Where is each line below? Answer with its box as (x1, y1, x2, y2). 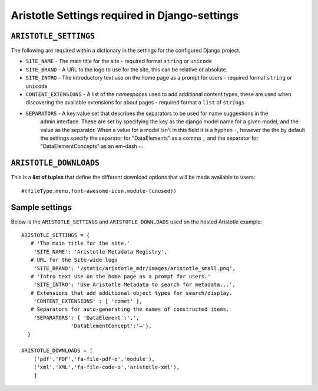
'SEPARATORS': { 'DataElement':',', (33, 314, 140, 321)
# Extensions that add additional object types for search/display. (30, 290, 233, 296)
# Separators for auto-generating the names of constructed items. (30, 306, 230, 313)
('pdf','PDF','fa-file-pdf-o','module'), (33, 356, 155, 362)
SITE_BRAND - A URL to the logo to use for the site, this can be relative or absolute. (25, 65, 228, 73)
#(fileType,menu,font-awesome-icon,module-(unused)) (21, 188, 177, 194)
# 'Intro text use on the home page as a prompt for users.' (30, 273, 211, 280)
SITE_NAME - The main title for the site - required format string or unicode (25, 58, 212, 65)
